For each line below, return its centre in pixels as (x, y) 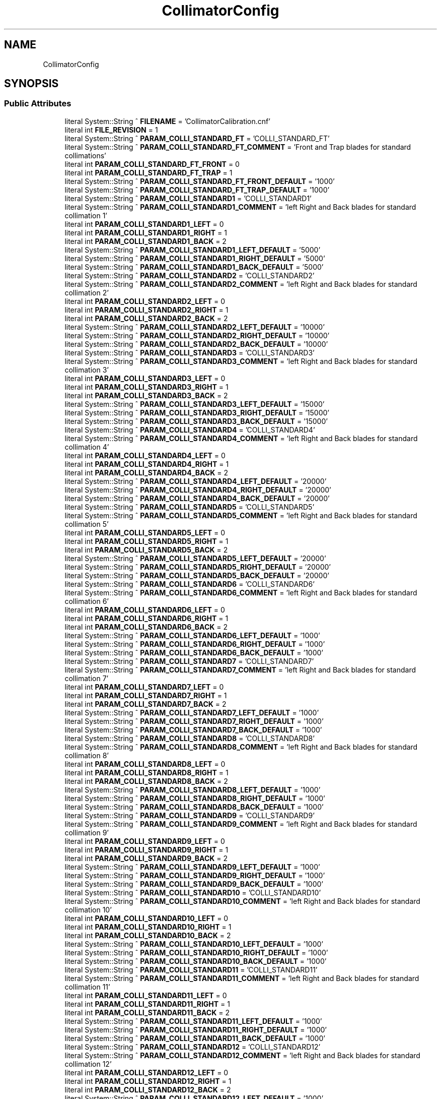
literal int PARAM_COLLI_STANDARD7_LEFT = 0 (144, 687)
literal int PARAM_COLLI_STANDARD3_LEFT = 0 (145, 378)
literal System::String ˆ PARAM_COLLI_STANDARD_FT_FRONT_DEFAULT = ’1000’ (200, 181)
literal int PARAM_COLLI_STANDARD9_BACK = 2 (146, 858)
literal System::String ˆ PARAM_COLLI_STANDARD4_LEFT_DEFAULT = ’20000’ (196, 481)
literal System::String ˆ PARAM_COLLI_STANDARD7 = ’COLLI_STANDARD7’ (189, 661)
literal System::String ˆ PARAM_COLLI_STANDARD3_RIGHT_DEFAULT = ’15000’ (197, 412)
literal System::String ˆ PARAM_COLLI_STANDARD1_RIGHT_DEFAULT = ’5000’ (195, 258)
